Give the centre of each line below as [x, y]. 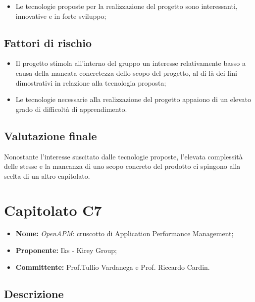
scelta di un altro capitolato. [47, 176]
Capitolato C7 [53, 210]
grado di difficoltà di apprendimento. [71, 109]
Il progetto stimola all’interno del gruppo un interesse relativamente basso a [130, 63]
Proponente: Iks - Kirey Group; [66, 250]
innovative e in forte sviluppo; [61, 16]
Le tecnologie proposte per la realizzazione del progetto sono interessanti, [127, 6]
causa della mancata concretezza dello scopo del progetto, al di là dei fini [126, 73]
